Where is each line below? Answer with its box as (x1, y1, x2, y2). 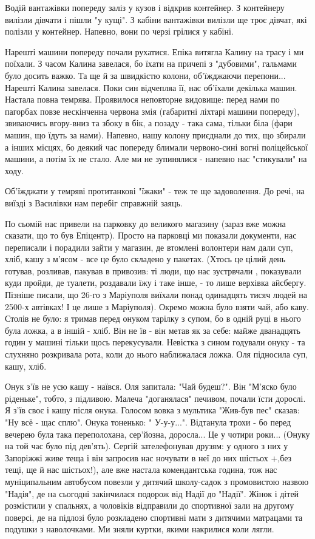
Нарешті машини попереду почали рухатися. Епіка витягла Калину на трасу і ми (5, 45, 304, 58)
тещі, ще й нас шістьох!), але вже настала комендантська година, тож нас (5, 463, 277, 476)
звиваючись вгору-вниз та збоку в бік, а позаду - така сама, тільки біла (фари (5, 117, 293, 129)
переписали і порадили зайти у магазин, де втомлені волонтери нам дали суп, (5, 240, 293, 253)
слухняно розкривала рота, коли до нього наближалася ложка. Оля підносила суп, (5, 348, 308, 361)
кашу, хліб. (5, 359, 47, 372)
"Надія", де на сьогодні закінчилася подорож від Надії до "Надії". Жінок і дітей (5, 487, 299, 500)
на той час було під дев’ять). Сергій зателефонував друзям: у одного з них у (5, 439, 288, 452)
